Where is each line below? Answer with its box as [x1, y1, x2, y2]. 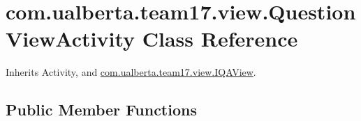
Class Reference [142, 24, 298, 53]
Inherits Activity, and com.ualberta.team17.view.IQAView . [6, 65, 256, 79]
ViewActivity [6, 24, 135, 53]
